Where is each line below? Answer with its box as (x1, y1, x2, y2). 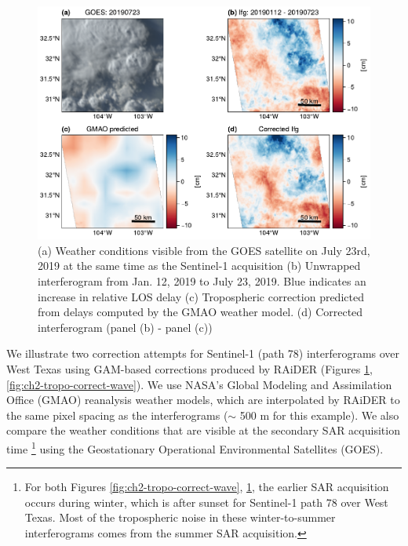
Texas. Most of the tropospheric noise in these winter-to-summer (24, 509, 336, 526)
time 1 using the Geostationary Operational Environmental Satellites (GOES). (6, 438, 384, 457)
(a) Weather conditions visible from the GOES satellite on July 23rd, (38, 242, 370, 258)
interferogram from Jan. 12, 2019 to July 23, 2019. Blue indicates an (38, 272, 366, 289)
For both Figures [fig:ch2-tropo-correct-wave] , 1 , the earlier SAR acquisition (24, 479, 389, 495)
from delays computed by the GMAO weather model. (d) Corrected (38, 304, 363, 320)
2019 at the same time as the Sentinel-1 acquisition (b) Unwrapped (38, 257, 361, 274)
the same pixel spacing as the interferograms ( (6, 406, 228, 423)
